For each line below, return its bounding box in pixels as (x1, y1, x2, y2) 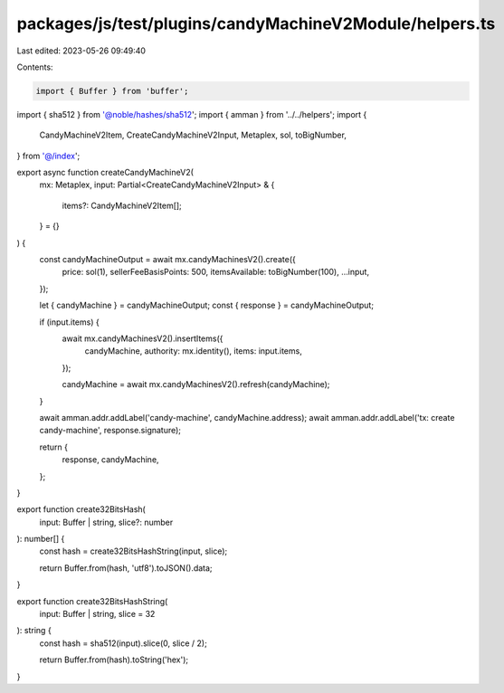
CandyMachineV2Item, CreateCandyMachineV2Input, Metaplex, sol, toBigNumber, (39, 129, 347, 140)
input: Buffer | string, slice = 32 (39, 609, 156, 620)
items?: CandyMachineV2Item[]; (62, 200, 183, 211)
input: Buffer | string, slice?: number (39, 517, 174, 527)
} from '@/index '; (16, 150, 81, 161)
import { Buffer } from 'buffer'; (35, 86, 189, 96)
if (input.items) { (39, 317, 100, 328)
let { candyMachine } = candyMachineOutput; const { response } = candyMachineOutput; (39, 299, 375, 311)
